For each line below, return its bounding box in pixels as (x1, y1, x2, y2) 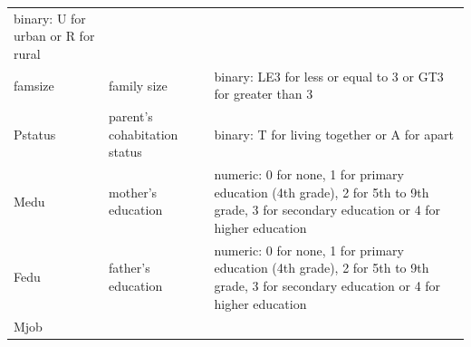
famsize (14, 75, 54, 94)
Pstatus (14, 124, 56, 143)
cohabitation (109, 124, 178, 143)
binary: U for (14, 8, 86, 27)
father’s (109, 258, 150, 277)
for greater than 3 (214, 84, 313, 103)
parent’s (109, 107, 153, 126)
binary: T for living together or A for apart (214, 124, 454, 143)
